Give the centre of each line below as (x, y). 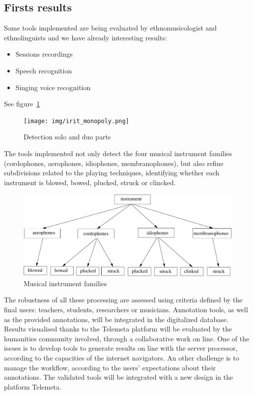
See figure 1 (22, 104)
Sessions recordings (44, 54)
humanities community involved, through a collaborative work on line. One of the (127, 338)
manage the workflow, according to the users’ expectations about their (110, 367)
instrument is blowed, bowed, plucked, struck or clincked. (90, 182)
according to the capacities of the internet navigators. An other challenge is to (122, 358)
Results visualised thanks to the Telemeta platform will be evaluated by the (118, 329)
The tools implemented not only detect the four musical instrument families (118, 153)
